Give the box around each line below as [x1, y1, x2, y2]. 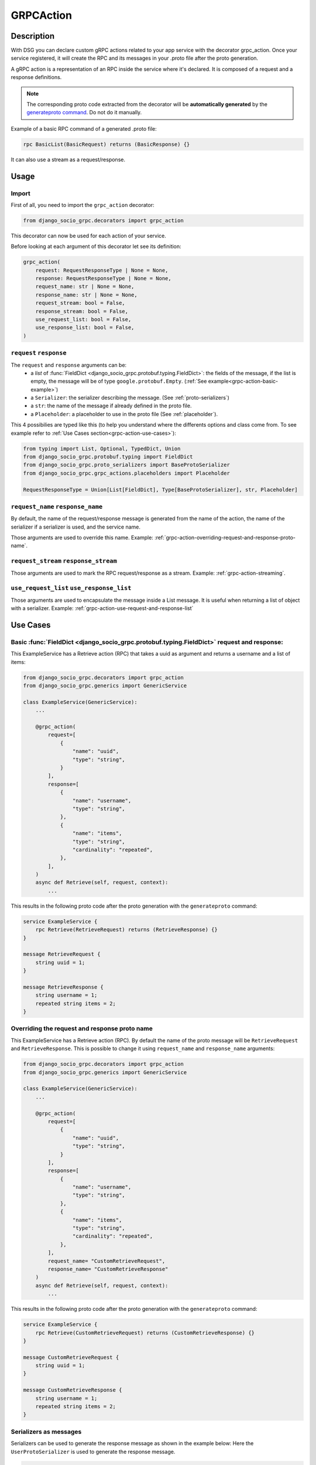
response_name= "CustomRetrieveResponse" [47, 1266, 169, 1272]
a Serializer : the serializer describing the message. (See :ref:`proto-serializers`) [30, 394, 229, 401]
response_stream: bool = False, [35, 308, 129, 315]
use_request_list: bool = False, [35, 316, 132, 322]
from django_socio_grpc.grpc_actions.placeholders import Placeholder [23, 469, 231, 476]
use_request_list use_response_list [11, 584, 132, 592]
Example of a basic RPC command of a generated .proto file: [11, 125, 157, 132]
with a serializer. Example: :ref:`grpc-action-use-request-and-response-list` [11, 605, 194, 612]
